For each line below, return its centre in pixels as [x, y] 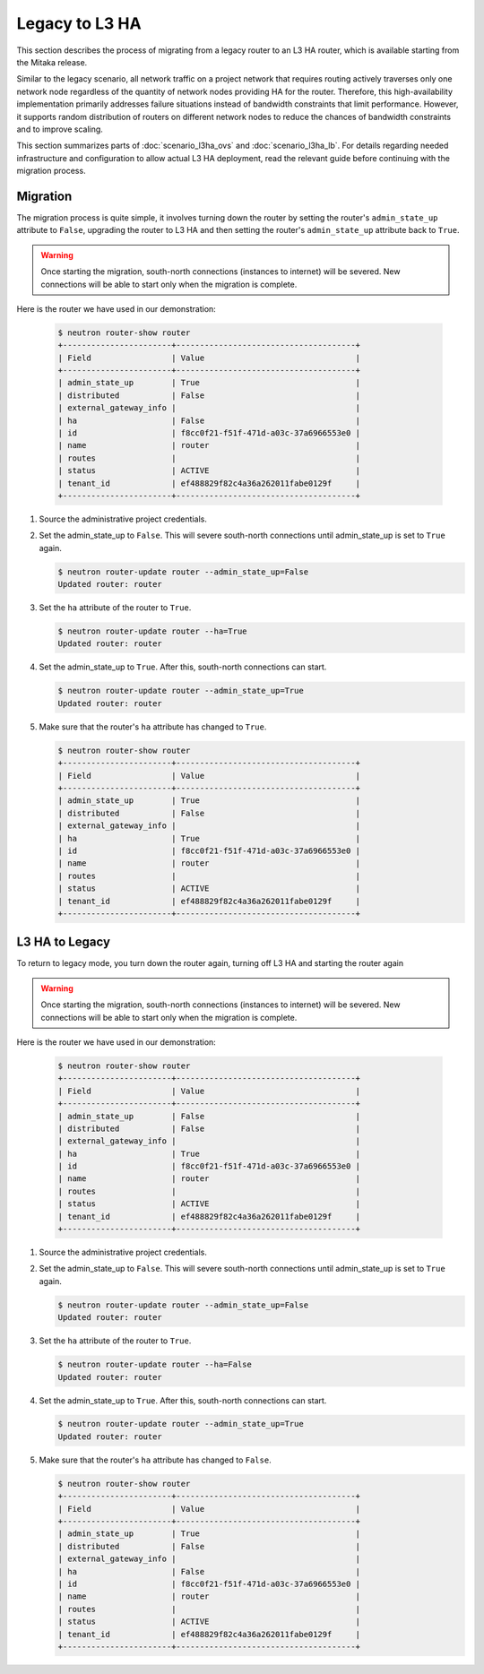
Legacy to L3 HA [79, 23]
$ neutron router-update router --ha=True [152, 631]
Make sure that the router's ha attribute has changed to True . [153, 727]
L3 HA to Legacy [64, 942]
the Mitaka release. [52, 62]
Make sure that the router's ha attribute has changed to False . [156, 1460]
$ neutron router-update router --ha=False [155, 1365]
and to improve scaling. [60, 129]
